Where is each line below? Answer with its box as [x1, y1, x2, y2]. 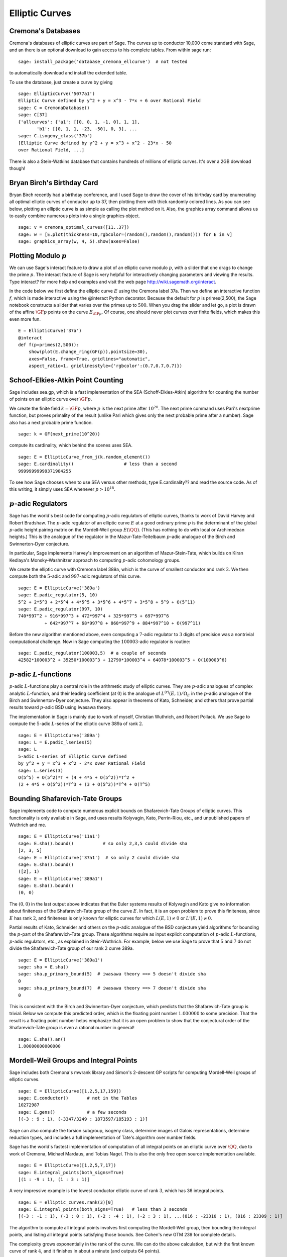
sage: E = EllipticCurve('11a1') [18, 834, 100, 839]
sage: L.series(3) [18, 767, 64, 773]
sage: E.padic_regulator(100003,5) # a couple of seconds [18, 650, 167, 656]
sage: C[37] [18, 112, 48, 118]
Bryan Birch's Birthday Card [9, 178, 98, 187]
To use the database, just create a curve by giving [9, 79, 113, 85]
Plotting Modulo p [9, 251, 67, 260]
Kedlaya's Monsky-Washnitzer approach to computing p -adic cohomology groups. [9, 557, 181, 563]
